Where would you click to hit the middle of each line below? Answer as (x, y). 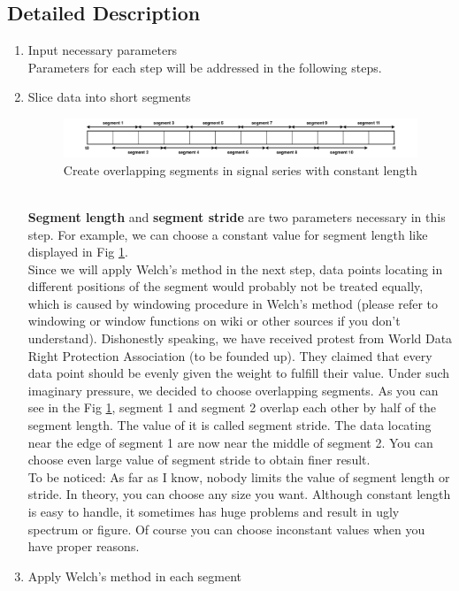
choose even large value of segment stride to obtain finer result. (199, 460)
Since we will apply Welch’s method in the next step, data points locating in (235, 269)
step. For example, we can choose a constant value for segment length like (228, 234)
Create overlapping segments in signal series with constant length (240, 169)
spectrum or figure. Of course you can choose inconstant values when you (226, 529)
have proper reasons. (84, 546)
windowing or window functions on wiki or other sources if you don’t (214, 321)
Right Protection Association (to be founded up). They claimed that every (230, 355)
